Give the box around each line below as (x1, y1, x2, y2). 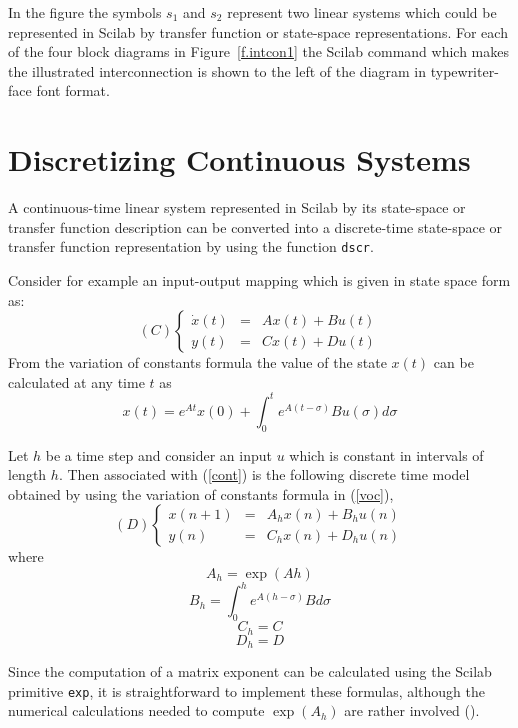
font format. (36, 80, 110, 101)
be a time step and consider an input (45, 444, 272, 465)
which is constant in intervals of (289, 444, 484, 465)
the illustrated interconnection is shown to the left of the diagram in (8, 60, 427, 81)
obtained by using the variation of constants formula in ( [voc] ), (8, 483, 394, 504)
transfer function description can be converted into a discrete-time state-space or (8, 216, 503, 237)
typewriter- (430, 60, 499, 81)
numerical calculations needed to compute (8, 700, 265, 721)
